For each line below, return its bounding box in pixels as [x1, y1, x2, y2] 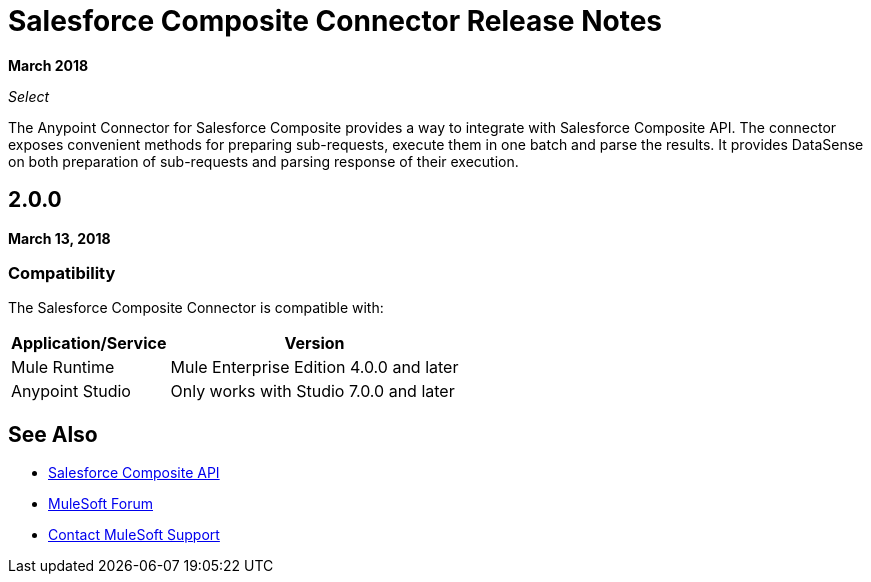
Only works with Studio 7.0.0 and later [170, 381, 455, 402]
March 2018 [8, 56, 89, 74]
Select [8, 87, 50, 105]
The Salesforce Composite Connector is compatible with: [8, 299, 384, 317]
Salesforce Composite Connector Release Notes [8, 4, 663, 38]
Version [284, 333, 345, 354]
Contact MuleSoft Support [48, 526, 220, 544]
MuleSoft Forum [48, 495, 153, 513]
